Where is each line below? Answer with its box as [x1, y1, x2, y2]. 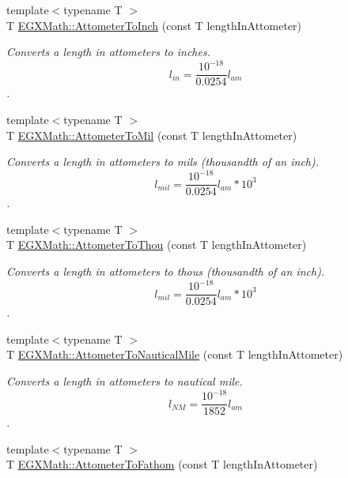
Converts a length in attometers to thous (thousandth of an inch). [6, 263, 325, 280]
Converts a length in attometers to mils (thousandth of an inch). [6, 153, 320, 170]
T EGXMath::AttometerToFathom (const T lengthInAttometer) [6, 456, 318, 472]
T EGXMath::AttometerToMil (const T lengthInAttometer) [6, 126, 297, 143]
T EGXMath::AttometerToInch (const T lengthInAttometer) [6, 17, 302, 33]
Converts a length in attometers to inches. [6, 43, 210, 60]
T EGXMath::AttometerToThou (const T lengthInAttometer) [6, 236, 307, 253]
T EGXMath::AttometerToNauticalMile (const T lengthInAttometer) [6, 346, 343, 363]
